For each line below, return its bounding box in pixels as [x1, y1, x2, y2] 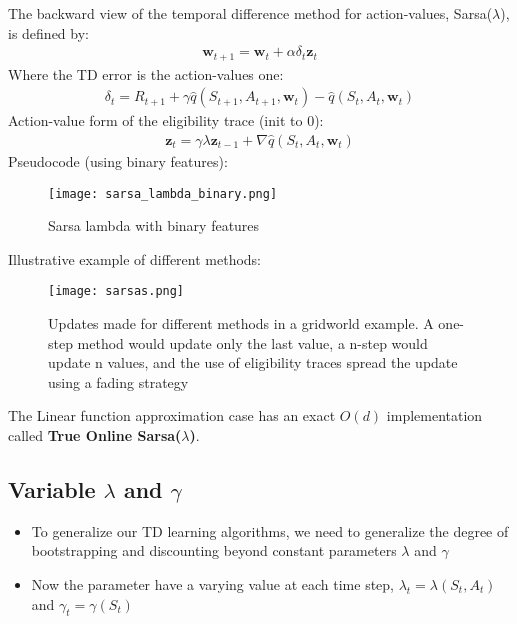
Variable [8, 473, 96, 504]
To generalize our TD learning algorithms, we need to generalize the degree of [31, 520, 509, 541]
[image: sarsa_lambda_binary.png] [48, 186, 278, 201]
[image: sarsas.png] [48, 284, 185, 299]
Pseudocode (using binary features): [8, 150, 228, 171]
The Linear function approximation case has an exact [8, 405, 336, 426]
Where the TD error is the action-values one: [8, 63, 284, 84]
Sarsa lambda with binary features [48, 215, 260, 236]
